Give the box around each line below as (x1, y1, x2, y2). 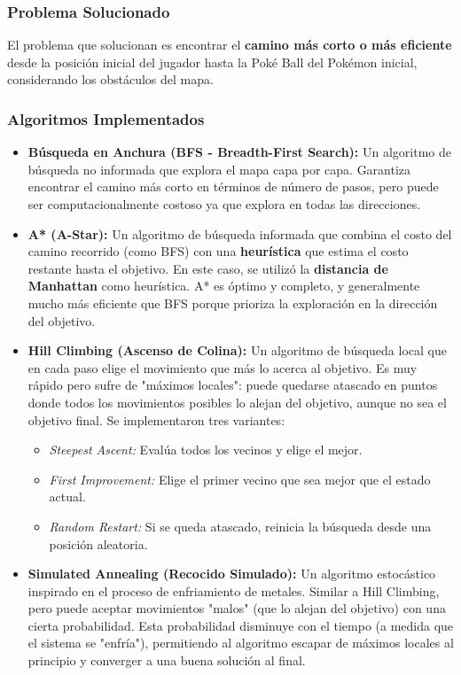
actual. (49, 487, 86, 506)
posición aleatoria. (49, 534, 148, 553)
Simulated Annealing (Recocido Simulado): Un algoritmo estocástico (27, 564, 436, 583)
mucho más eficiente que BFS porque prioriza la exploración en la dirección (27, 293, 438, 312)
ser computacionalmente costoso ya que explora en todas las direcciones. (27, 195, 421, 213)
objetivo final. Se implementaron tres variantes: (27, 410, 285, 429)
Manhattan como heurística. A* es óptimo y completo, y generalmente (27, 276, 420, 295)
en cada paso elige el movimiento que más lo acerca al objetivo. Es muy (27, 358, 418, 376)
